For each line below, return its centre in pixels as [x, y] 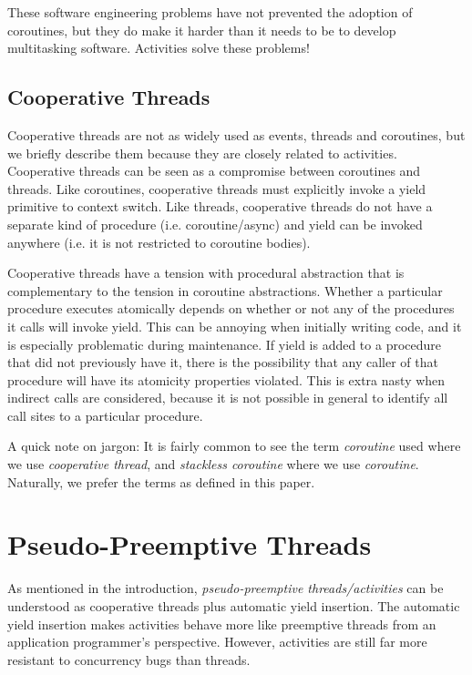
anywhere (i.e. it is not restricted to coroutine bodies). [159, 242]
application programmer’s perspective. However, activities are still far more [217, 642]
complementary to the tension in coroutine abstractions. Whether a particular [225, 290]
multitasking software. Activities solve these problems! [159, 48]
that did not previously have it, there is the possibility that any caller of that [223, 362]
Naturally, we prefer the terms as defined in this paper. [161, 481]
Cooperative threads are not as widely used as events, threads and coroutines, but [236, 134]
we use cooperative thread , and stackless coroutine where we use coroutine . [213, 464]
